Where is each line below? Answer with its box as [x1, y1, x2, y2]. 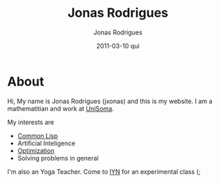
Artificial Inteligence [17, 139, 76, 147]
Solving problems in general [17, 154, 99, 162]
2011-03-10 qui [96, 41, 140, 50]
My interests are [7, 118, 55, 126]
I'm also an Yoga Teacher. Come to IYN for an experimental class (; [7, 167, 201, 176]
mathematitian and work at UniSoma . [7, 104, 114, 113]
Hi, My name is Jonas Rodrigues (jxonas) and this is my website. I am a [7, 97, 213, 105]
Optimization [17, 146, 55, 155]
